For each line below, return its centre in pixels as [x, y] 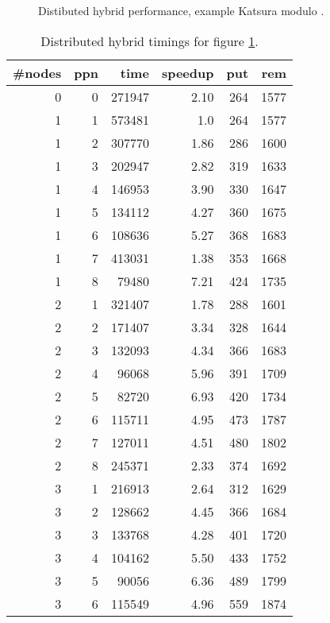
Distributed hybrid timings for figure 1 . [150, 41]
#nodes [37, 72]
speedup [188, 72]
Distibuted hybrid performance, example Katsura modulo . [181, 10]
